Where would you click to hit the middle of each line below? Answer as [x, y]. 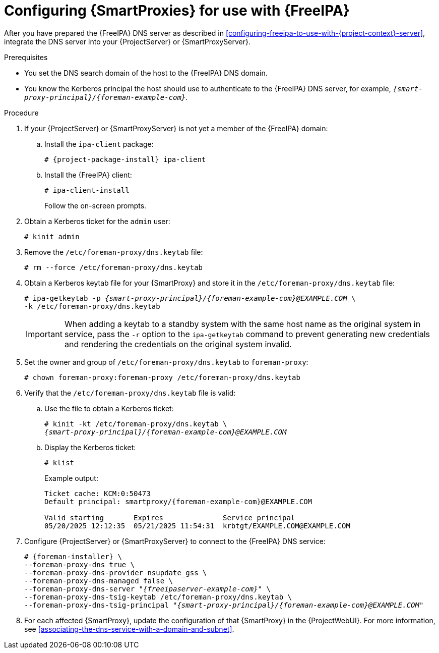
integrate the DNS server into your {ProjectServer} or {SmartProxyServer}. [127, 41]
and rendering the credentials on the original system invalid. [178, 344]
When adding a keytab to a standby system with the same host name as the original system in [242, 324]
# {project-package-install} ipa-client [125, 159]
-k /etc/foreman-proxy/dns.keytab [92, 306]
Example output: [71, 478]
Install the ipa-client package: [99, 144]
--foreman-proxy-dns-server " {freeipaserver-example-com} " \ [147, 589]
